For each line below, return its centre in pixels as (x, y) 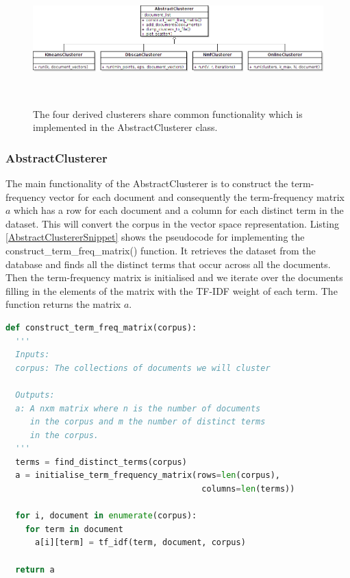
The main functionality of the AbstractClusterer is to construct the (147, 183)
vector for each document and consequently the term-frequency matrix (197, 196)
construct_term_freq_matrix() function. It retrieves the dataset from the (161, 250)
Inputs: (33, 355)
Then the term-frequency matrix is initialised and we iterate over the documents (174, 277)
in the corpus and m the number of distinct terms (148, 422)
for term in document (74, 529)
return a (35, 569)
